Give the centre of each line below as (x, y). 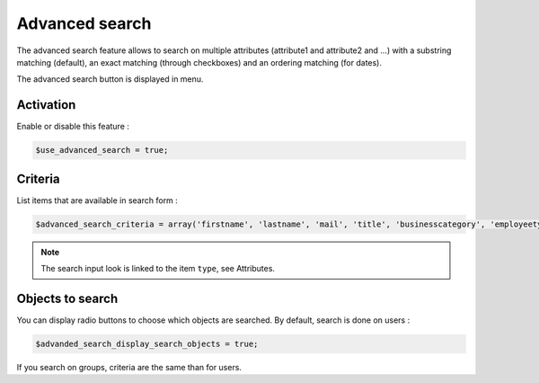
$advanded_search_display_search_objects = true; (147, 343)
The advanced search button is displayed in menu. (110, 79)
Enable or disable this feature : (73, 127)
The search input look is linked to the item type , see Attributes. (158, 269)
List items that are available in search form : (97, 200)
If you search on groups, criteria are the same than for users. (129, 367)
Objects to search (67, 298)
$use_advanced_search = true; (102, 150)
